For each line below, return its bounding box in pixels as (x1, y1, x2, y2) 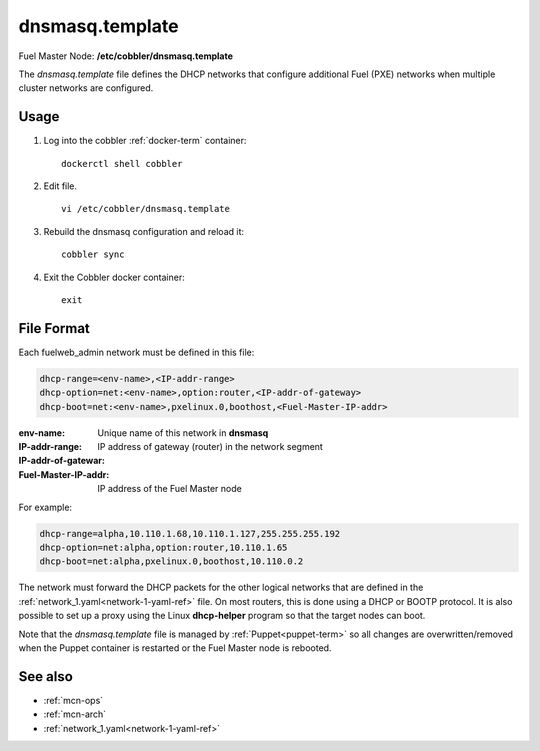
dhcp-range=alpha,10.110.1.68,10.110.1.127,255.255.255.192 (39, 528, 341, 539)
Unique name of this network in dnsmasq (97, 426, 269, 439)
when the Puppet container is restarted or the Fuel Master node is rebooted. (18, 641, 332, 654)
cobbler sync (61, 249, 125, 260)
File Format (18, 320, 90, 337)
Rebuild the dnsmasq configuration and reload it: (43, 225, 245, 237)
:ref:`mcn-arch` (43, 708, 107, 720)
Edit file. (43, 180, 78, 192)
